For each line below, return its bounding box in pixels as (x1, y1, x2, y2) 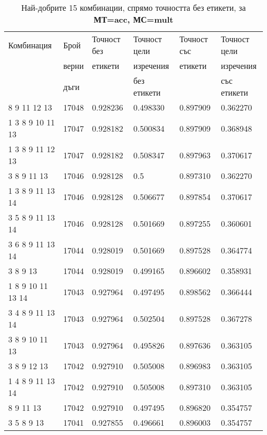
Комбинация (8, 39, 52, 51)
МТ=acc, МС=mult (93, 13, 174, 25)
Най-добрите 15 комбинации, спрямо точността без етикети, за (21, 2, 246, 13)
